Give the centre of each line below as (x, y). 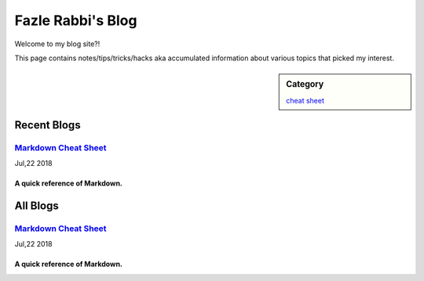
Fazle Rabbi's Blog (76, 20)
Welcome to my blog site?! (57, 44)
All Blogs (37, 206)
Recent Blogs (48, 125)
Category (305, 85)
